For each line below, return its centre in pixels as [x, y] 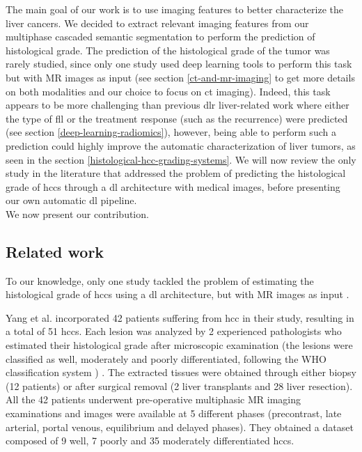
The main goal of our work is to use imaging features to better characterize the [174, 9]
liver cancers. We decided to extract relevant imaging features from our [157, 23]
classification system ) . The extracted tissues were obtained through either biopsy [181, 372]
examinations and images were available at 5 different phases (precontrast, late [174, 413]
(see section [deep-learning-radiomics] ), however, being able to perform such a [171, 132]
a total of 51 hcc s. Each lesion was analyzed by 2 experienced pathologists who [174, 331]
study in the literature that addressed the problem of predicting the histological [176, 173]
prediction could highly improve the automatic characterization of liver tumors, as [181, 145]
